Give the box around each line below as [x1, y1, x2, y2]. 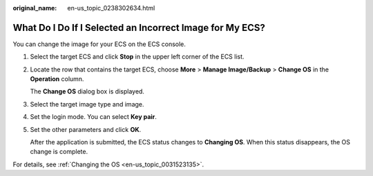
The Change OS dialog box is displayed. [30, 87, 145, 96]
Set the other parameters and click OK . [30, 125, 142, 133]
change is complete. [30, 148, 88, 156]
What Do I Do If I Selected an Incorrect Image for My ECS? [12, 21, 265, 34]
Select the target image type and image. [30, 100, 144, 108]
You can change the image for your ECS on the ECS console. [12, 40, 186, 48]
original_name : [12, 4, 57, 12]
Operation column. [30, 75, 84, 83]
